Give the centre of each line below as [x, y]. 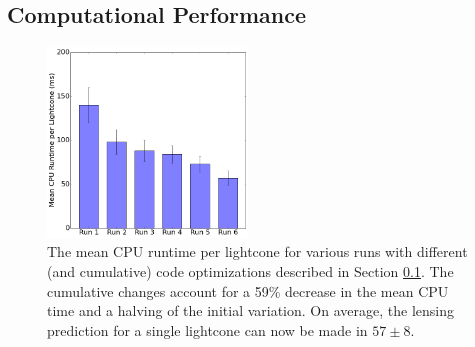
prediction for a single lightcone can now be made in [207, 329]
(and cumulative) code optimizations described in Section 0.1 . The [250, 271]
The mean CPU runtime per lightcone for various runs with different [257, 251]
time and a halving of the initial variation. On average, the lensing [250, 310]
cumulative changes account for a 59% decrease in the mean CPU [248, 290]
